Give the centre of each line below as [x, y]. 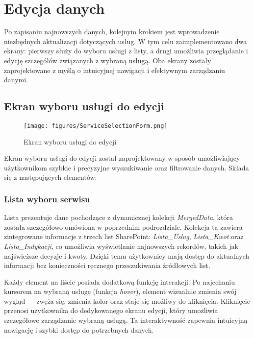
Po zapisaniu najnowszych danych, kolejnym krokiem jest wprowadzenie [112, 32]
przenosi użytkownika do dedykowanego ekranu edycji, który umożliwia [111, 310]
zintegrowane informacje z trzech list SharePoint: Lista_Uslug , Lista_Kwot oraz [124, 236]
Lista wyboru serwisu [47, 199]
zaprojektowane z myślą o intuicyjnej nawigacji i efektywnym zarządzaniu [114, 70]
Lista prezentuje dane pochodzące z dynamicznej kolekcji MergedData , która [118, 217]
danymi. [16, 80]
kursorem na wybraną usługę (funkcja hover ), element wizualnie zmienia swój [120, 291]
